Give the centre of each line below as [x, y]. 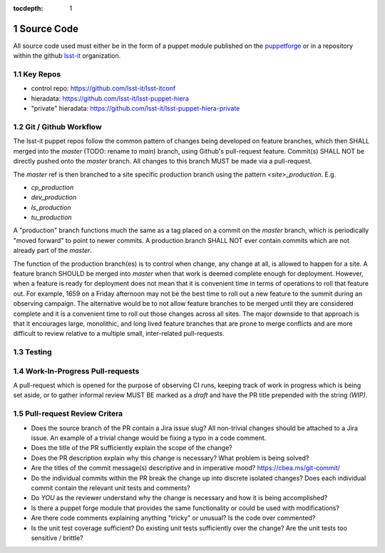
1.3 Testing [33, 352]
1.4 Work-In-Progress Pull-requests [76, 371]
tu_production [51, 217]
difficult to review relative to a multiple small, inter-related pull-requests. [119, 334]
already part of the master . [53, 251]
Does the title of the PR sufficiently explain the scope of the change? [132, 448]
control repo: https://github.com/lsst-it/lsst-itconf [103, 89]
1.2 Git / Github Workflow [58, 126]
